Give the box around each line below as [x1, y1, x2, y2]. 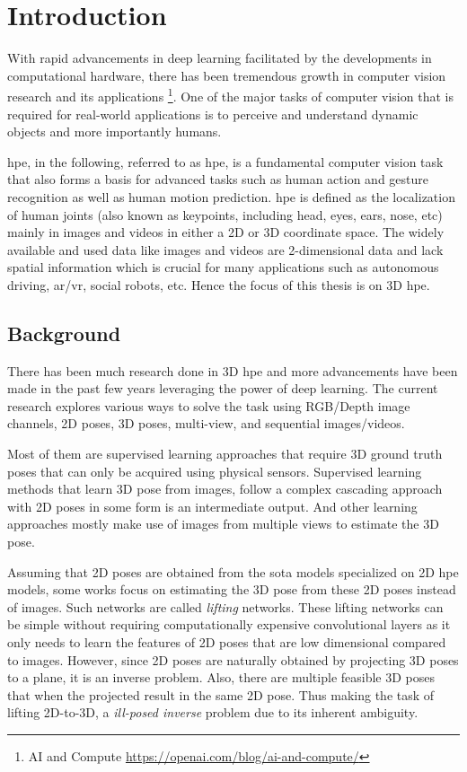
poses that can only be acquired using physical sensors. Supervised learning [7, 461, 422, 480]
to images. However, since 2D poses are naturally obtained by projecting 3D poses [7, 650, 459, 669]
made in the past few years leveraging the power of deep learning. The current [7, 379, 438, 398]
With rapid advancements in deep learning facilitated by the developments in [7, 48, 432, 67]
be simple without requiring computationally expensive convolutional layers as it [7, 615, 451, 634]
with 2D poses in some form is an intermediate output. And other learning [7, 496, 418, 515]
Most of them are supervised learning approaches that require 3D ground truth [7, 444, 443, 463]
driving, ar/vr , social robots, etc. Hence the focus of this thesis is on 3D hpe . [7, 275, 430, 294]
